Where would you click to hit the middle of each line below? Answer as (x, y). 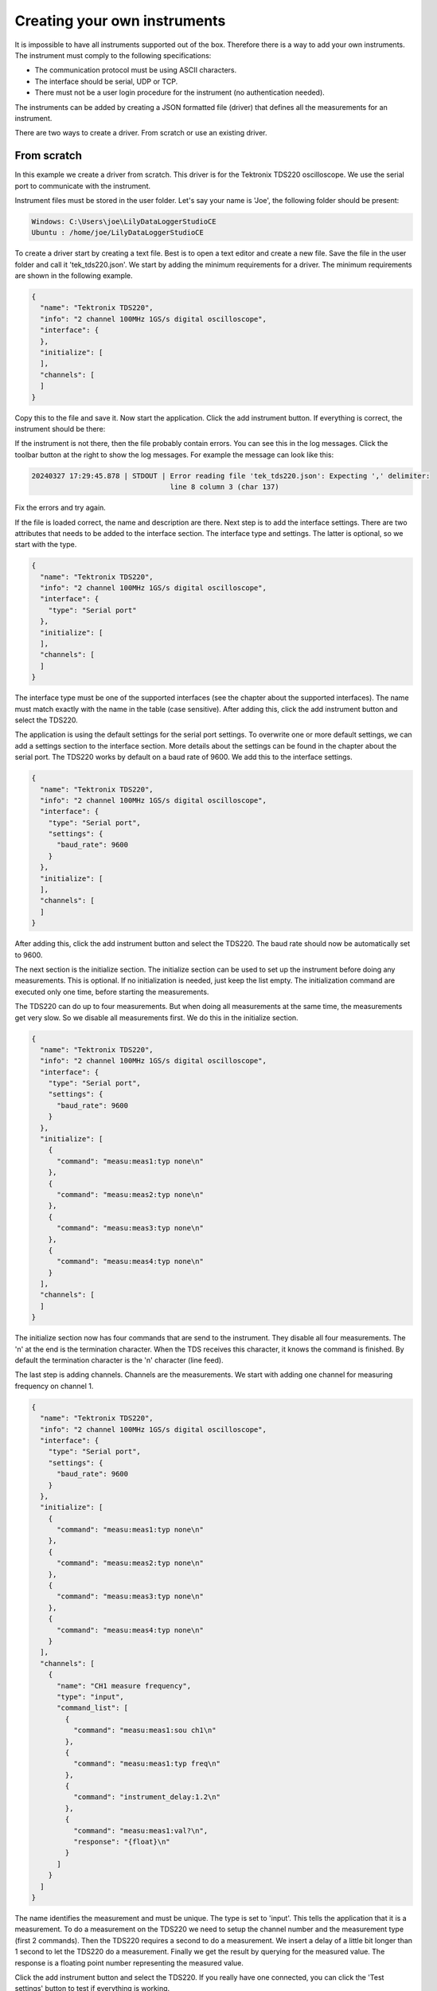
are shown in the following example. (74, 276)
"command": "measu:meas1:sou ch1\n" (144, 1731)
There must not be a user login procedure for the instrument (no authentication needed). (180, 92)
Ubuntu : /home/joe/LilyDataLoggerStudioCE (118, 233)
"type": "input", (91, 1697)
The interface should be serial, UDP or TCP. (106, 81)
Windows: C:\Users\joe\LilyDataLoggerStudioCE (124, 221)
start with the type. (46, 545)
